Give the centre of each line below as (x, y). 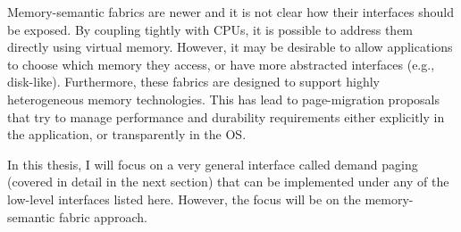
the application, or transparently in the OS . (127, 134)
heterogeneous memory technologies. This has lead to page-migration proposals (223, 99)
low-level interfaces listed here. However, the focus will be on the (184, 199)
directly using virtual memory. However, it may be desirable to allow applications (230, 47)
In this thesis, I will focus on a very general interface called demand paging (213, 164)
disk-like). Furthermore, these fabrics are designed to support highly (193, 82)
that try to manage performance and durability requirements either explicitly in (226, 116)
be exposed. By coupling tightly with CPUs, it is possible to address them (210, 29)
